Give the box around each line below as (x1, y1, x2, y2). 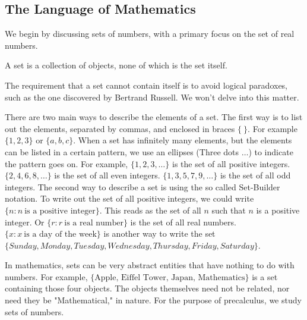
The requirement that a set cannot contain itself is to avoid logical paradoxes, (5, 79, 288, 91)
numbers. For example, (5, 270, 88, 283)
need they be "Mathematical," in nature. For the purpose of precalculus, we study (5, 294, 302, 306)
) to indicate (248, 145, 293, 158)
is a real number (64, 218, 124, 227)
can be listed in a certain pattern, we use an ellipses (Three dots (5, 145, 239, 158)
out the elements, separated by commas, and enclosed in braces (5, 122, 235, 134)
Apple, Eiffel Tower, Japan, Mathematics (94, 273, 245, 282)
